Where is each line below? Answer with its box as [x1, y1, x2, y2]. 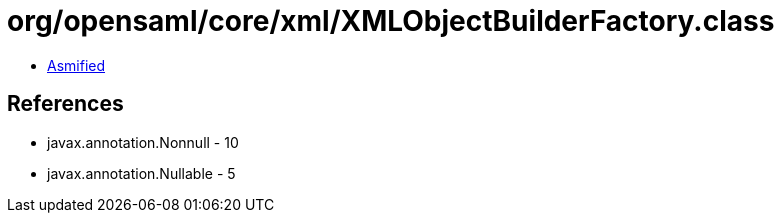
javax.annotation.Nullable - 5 [47, 164, 236, 182]
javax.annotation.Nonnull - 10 [47, 133, 239, 151]
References [7, 91, 124, 117]
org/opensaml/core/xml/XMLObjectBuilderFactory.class [7, 4, 775, 38]
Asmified [47, 56, 106, 74]
